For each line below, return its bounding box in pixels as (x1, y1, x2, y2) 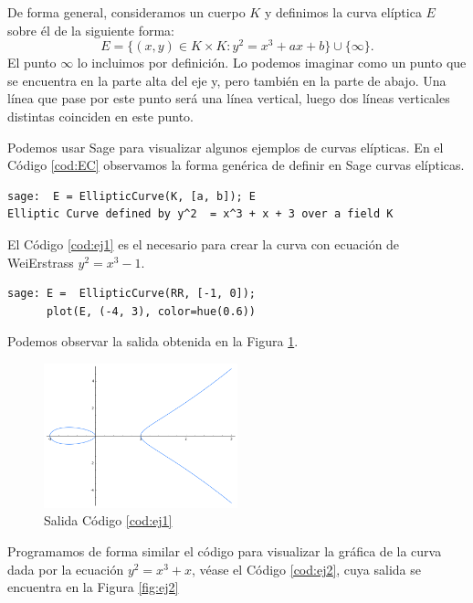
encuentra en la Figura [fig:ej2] (7, 577, 179, 597)
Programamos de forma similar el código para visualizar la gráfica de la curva (7, 542, 442, 561)
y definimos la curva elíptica (264, 3, 422, 21)
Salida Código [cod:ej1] (44, 511, 173, 530)
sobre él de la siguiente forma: (7, 20, 174, 39)
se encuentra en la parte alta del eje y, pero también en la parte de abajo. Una (7, 70, 447, 90)
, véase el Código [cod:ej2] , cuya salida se (191, 559, 422, 578)
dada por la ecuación (7, 559, 124, 578)
